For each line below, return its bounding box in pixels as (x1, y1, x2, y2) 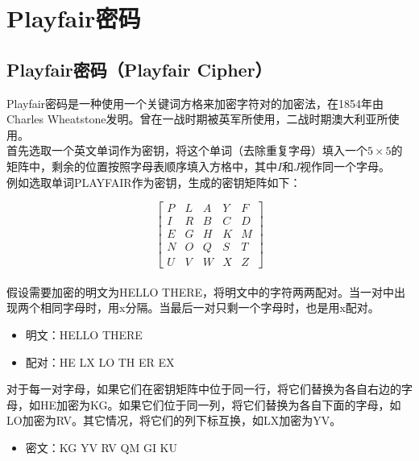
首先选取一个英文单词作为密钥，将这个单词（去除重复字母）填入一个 (6, 142, 367, 159)
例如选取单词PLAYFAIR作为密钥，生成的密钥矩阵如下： (6, 173, 301, 190)
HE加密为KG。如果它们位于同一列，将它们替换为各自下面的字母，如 (39, 396, 401, 413)
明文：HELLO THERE (25, 326, 143, 343)
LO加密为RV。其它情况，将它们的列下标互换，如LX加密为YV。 (6, 412, 342, 429)
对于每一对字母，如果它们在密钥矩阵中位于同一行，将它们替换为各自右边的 (6, 380, 401, 397)
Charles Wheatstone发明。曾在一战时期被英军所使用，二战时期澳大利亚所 (6, 110, 388, 127)
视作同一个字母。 (299, 157, 390, 174)
